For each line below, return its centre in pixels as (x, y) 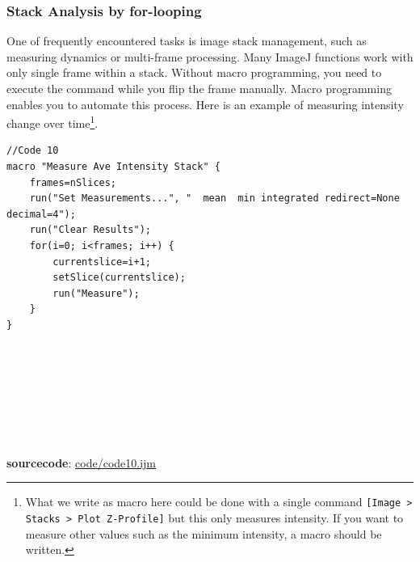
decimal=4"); (41, 214)
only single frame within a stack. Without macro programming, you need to (194, 72)
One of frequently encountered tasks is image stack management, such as (187, 41)
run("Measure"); (96, 293)
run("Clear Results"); (90, 230)
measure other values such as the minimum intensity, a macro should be (204, 533)
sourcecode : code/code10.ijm (82, 462)
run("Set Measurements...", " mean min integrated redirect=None (214, 199)
